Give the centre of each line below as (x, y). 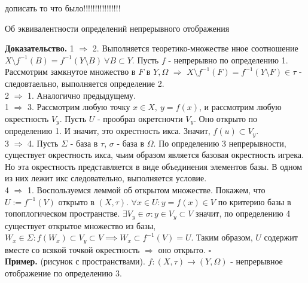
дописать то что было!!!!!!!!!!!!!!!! (63, 8)
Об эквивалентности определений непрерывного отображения (117, 28)
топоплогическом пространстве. (62, 213)
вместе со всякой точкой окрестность (72, 249)
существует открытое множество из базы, (80, 225)
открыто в (76, 201)
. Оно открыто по (226, 118)
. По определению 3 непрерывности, (220, 143)
